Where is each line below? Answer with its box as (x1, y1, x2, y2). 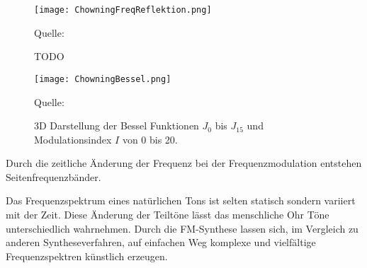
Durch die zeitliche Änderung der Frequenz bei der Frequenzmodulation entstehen (6, 156, 362, 170)
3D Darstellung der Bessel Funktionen (34, 118, 199, 133)
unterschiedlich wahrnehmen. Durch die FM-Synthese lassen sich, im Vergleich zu (6, 221, 358, 235)
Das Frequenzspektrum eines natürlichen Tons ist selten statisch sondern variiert (6, 193, 356, 208)
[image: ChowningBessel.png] (34, 74, 171, 84)
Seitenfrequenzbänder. (6, 169, 101, 184)
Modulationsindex (34, 132, 112, 146)
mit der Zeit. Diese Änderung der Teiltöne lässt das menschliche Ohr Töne (6, 207, 329, 222)
